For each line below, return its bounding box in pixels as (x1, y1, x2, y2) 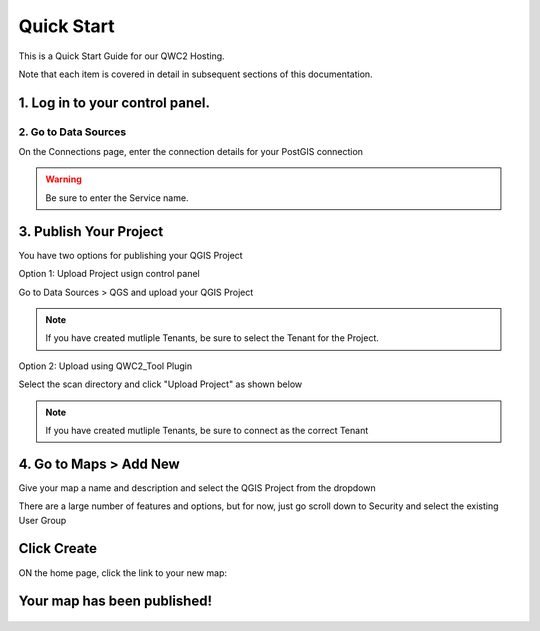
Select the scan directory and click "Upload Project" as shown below (18, 378, 303, 390)
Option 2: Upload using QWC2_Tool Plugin (18, 360, 193, 372)
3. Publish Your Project (18, 223, 164, 240)
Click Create (18, 540, 97, 557)
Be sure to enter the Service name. (45, 191, 189, 204)
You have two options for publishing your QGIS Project (18, 249, 244, 261)
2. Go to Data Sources (18, 125, 127, 139)
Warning (45, 173, 82, 185)
